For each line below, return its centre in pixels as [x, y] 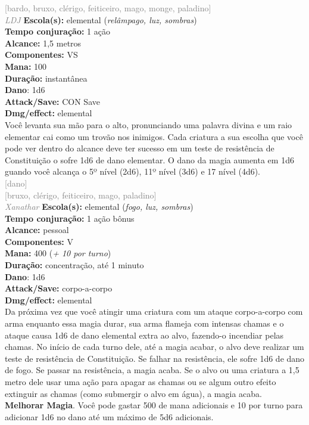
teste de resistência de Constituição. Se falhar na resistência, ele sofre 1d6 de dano [155, 358]
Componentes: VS [41, 55]
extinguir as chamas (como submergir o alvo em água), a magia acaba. [133, 393]
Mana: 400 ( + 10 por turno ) [58, 253]
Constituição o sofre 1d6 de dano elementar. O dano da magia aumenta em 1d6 [149, 159]
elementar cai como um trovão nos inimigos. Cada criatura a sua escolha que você [154, 136]
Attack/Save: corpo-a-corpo [59, 288]
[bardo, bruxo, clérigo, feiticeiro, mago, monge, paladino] [108, 8]
